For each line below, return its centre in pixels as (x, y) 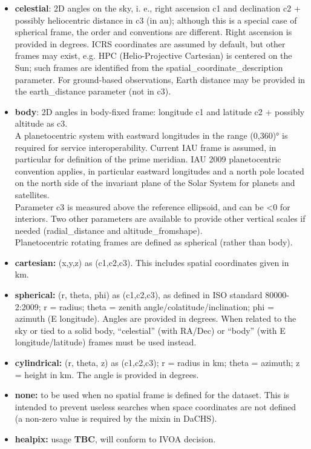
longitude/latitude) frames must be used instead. (106, 342)
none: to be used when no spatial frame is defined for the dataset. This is (152, 395)
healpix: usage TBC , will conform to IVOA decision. (115, 439)
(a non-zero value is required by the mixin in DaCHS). (116, 418)
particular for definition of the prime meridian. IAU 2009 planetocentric (148, 159)
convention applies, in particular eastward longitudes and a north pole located (159, 171)
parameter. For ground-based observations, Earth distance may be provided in (160, 79)
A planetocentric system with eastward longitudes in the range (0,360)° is (151, 135)
